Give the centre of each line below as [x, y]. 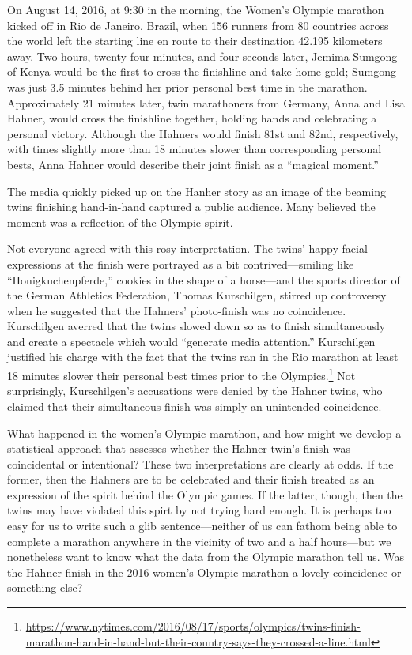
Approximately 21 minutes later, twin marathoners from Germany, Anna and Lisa [206, 102]
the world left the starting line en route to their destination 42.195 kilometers [195, 41]
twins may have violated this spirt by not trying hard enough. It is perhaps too [199, 510]
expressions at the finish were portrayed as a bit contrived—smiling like [181, 264]
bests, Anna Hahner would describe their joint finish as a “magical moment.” [193, 164]
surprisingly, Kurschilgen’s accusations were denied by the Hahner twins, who [195, 391]
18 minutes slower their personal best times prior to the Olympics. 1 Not [181, 374]
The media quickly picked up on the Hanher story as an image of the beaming [197, 191]
